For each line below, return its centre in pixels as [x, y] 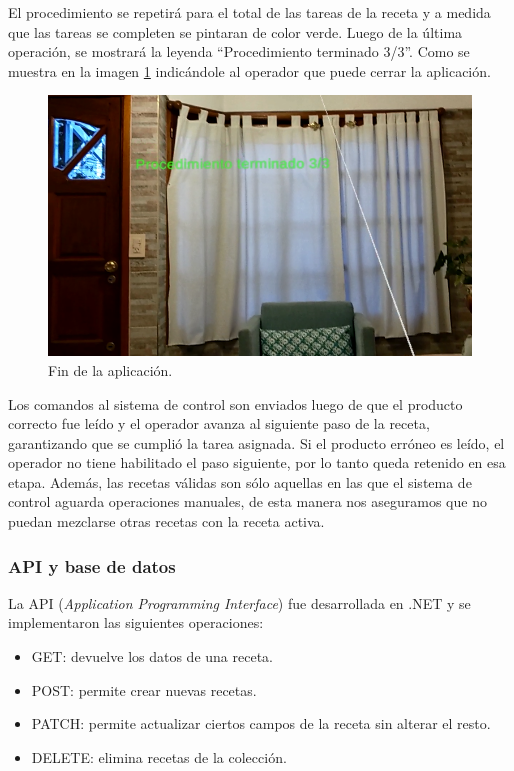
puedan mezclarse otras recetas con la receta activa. [166, 521]
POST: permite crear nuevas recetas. [144, 689]
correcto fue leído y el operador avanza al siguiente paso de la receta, [219, 423]
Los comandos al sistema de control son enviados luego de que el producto [235, 403]
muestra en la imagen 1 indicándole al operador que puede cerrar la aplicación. [249, 70]
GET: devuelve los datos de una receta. [152, 656]
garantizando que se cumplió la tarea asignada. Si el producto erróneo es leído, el [256, 442]
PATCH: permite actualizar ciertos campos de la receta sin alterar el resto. [261, 723]
